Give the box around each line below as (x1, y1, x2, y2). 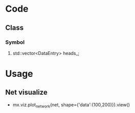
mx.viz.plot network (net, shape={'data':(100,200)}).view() (12, 101, 130, 109)
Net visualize (5, 88, 47, 97)
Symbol (5, 39, 25, 46)
